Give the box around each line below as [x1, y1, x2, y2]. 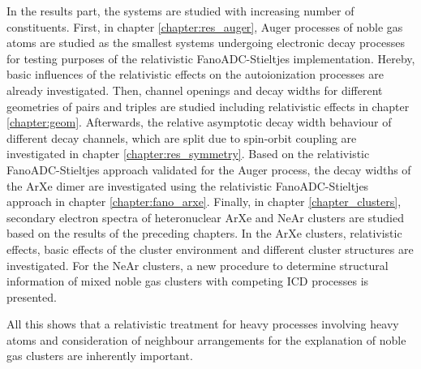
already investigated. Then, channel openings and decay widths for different [6, 81, 383, 98]
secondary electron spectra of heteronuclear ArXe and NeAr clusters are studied [6, 208, 404, 225]
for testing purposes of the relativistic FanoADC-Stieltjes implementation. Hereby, [6, 49, 415, 67]
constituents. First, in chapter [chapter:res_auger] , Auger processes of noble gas [6, 18, 403, 35]
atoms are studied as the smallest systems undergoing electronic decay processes [6, 34, 405, 51]
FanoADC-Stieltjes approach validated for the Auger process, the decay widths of [6, 161, 411, 178]
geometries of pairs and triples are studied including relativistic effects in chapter [6, 97, 410, 114]
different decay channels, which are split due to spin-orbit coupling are [6, 129, 357, 146]
